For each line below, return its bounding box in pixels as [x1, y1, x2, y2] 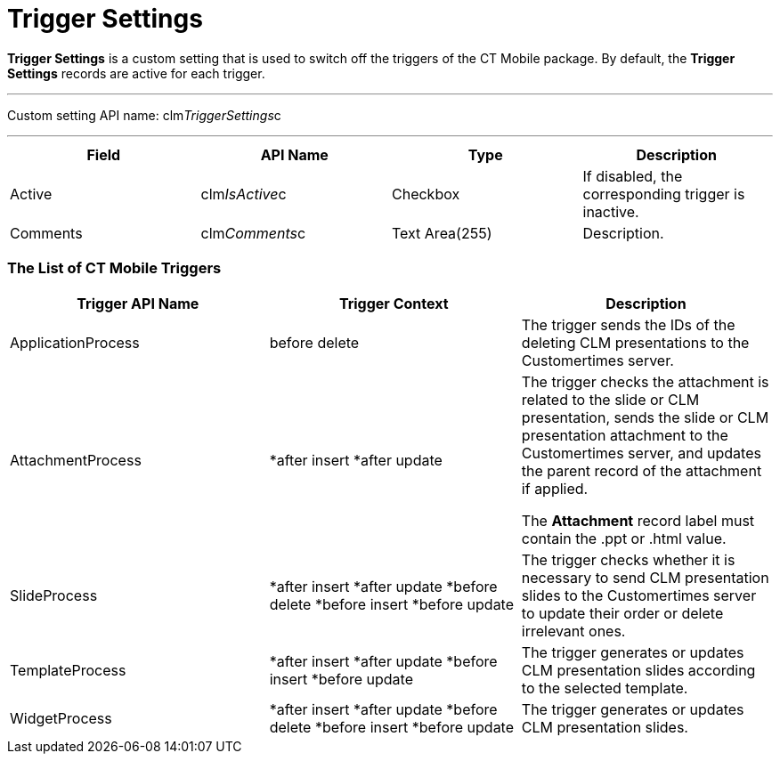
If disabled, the [582, 166, 683, 185]
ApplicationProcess [10, 333, 140, 352]
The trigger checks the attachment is [521, 372, 769, 391]
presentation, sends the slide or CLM [521, 408, 769, 426]
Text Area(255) [392, 223, 492, 242]
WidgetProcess [10, 708, 112, 727]
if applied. [521, 479, 589, 498]
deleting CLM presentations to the [521, 333, 750, 352]
